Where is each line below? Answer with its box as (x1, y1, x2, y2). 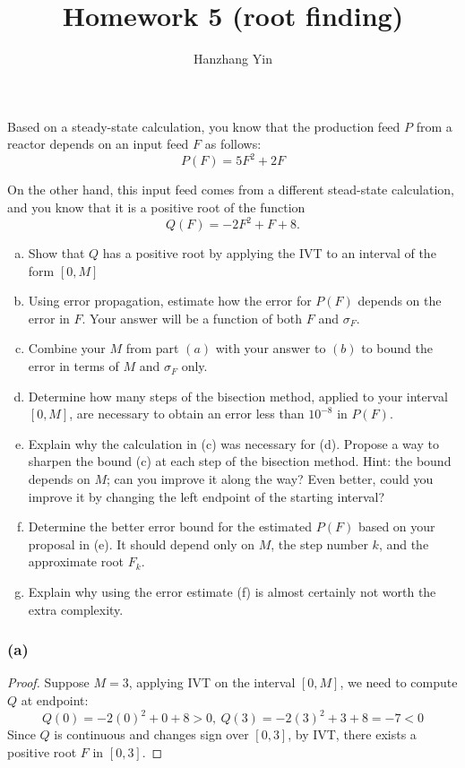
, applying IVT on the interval (128, 673, 296, 692)
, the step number (271, 534, 368, 553)
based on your (357, 517, 435, 536)
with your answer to (215, 339, 326, 358)
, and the (378, 534, 429, 553)
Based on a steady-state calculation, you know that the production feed (7, 116, 400, 135)
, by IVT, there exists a (288, 725, 417, 744)
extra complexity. (28, 600, 124, 618)
